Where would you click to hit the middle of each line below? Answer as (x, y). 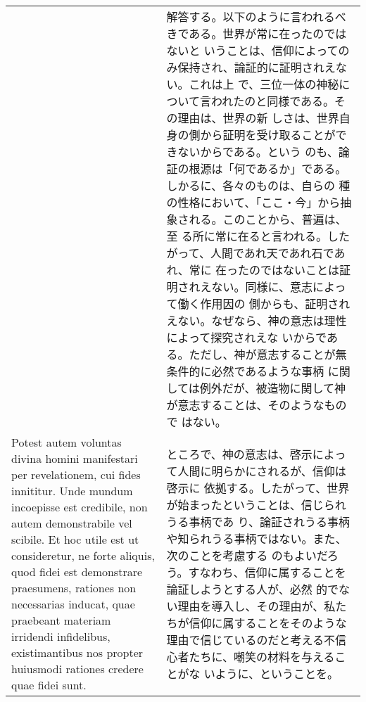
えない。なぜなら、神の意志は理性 (257, 320)
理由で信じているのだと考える (245, 640)
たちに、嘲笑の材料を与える (262, 657)
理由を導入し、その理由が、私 (257, 606)
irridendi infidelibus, (61, 636)
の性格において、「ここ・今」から (253, 202)
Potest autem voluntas (67, 442)
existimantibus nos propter (77, 652)
